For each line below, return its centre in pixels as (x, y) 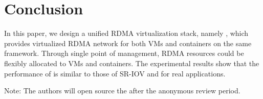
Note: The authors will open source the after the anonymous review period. (122, 91)
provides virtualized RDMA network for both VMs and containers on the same (128, 43)
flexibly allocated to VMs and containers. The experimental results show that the (132, 63)
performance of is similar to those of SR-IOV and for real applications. (115, 73)
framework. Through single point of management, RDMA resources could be (124, 53)
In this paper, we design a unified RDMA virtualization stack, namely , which (126, 33)
